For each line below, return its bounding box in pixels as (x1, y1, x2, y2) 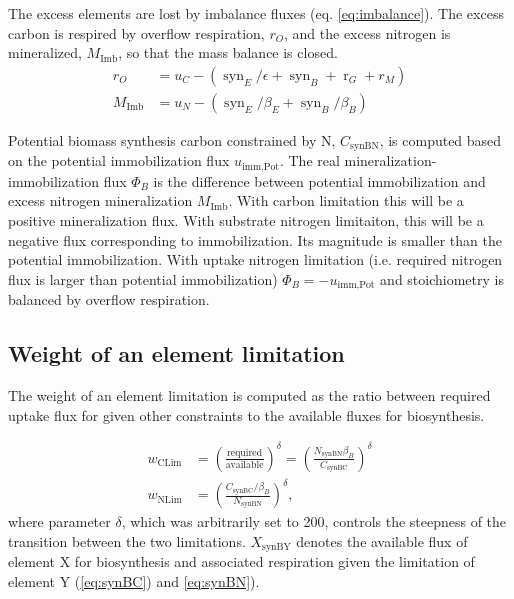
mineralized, (8, 42, 82, 63)
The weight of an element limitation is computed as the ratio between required (8, 384, 491, 405)
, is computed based (379, 129, 502, 150)
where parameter (8, 511, 111, 532)
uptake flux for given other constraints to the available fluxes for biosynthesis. (8, 404, 485, 425)
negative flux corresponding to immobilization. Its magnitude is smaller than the (8, 229, 502, 250)
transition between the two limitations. (8, 530, 246, 551)
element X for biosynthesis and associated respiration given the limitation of (8, 551, 475, 572)
